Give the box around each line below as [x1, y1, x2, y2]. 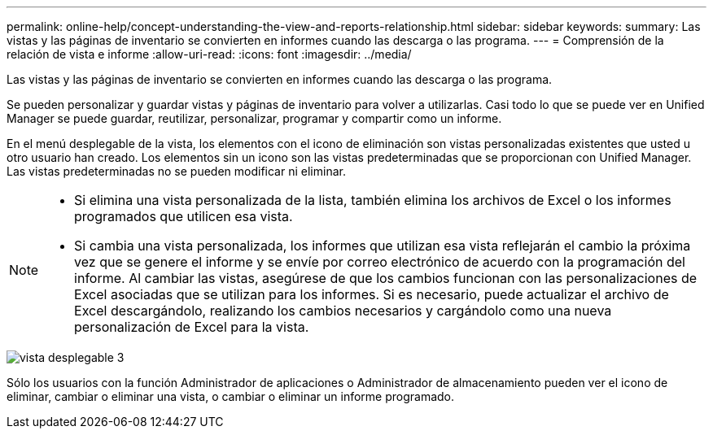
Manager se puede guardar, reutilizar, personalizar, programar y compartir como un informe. [7, 111, 502, 125]
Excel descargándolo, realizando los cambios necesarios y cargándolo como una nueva [74, 302, 612, 319]
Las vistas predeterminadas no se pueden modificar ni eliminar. [7, 164, 346, 178]
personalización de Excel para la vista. [74, 319, 309, 335]
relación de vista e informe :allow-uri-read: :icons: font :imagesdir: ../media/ [7, 47, 412, 61]
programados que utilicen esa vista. [74, 208, 293, 224]
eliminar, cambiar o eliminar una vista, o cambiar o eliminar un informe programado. [7, 389, 455, 403]
